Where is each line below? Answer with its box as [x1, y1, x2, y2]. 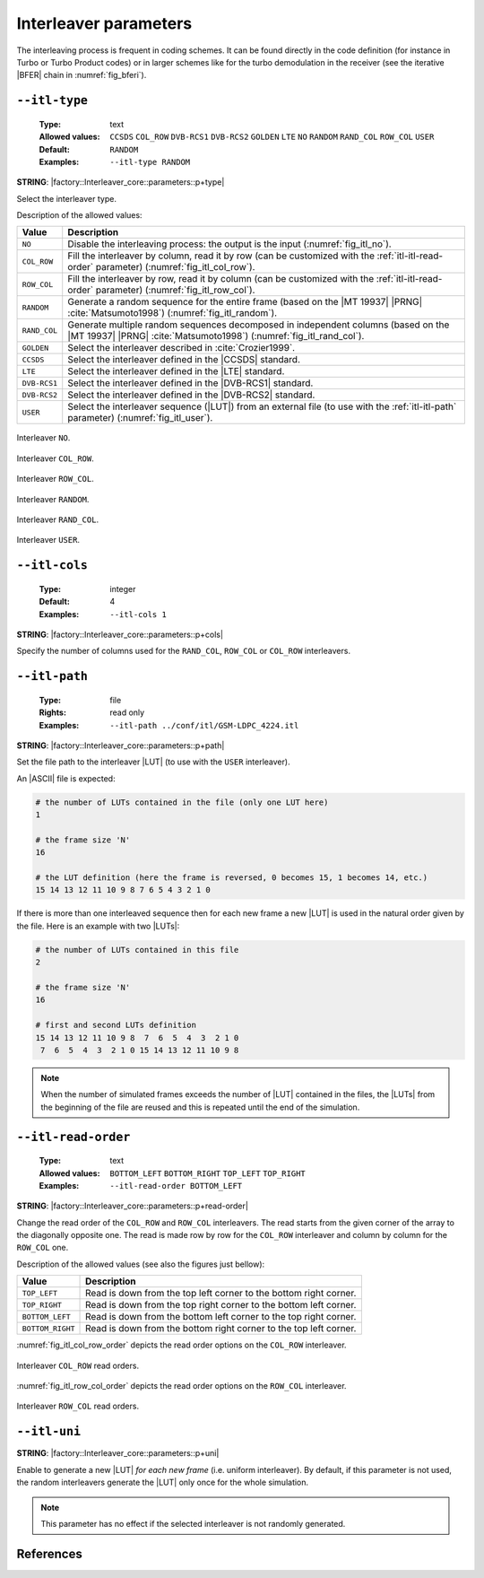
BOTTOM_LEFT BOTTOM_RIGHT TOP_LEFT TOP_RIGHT [109, 1168, 306, 1179]
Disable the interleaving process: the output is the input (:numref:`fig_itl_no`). [67, 238, 392, 250]
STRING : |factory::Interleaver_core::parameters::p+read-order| [16, 1200, 248, 1211]
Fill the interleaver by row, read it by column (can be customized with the [67, 273, 375, 285]
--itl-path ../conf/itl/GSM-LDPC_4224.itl [109, 720, 299, 730]
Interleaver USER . [16, 535, 81, 545]
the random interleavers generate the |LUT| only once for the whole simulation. [16, 1477, 309, 1488]
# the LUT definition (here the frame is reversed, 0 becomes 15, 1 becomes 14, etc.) [35, 873, 428, 883]
